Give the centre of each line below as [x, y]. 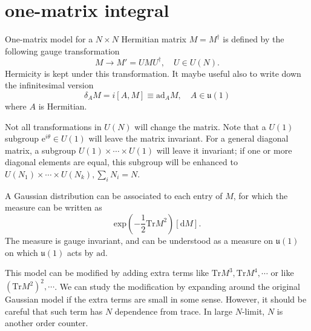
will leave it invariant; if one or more [224, 150]
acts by [80, 252]
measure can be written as [54, 207]
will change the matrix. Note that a [200, 126]
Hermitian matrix [154, 39]
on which [21, 252]
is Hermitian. [63, 106]
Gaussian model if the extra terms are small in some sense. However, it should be [156, 299]
